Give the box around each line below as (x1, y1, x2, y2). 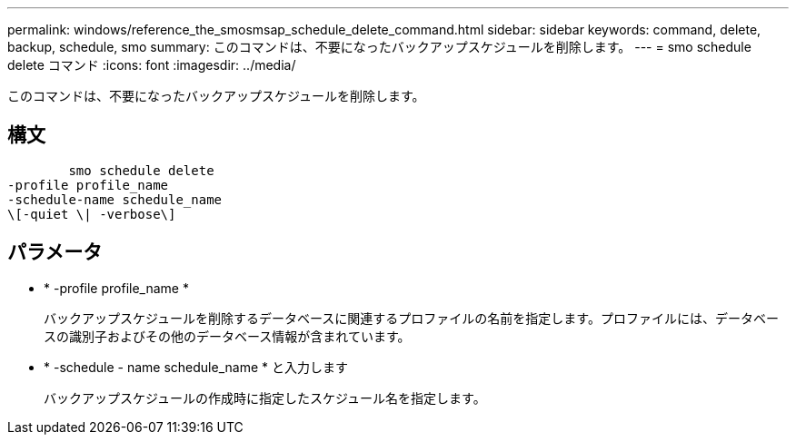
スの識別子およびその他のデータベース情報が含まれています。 (44, 328, 411, 344)
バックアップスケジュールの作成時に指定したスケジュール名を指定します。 (44, 389, 486, 406)
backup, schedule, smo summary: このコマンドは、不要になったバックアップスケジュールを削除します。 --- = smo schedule (7, 39, 751, 54)
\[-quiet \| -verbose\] (7, 206, 176, 221)
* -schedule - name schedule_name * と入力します (44, 359, 348, 375)
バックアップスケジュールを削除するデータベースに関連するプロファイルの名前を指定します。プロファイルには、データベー (44, 309, 779, 326)
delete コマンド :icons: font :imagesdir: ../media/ (7, 57, 296, 73)
